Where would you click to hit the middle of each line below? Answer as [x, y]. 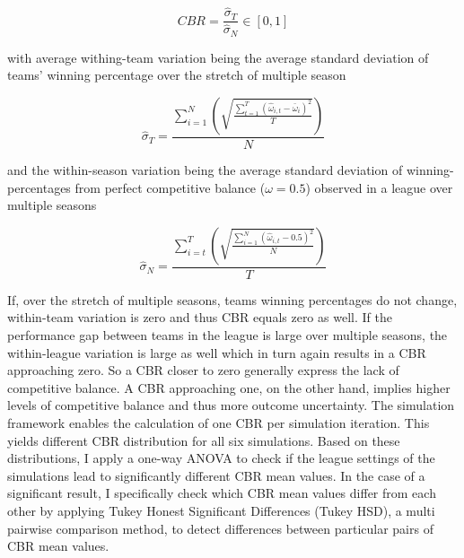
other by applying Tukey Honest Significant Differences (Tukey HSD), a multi [221, 510]
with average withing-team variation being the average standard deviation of [218, 57]
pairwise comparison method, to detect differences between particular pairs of [220, 528]
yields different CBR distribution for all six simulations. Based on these [204, 440]
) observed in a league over [379, 187]
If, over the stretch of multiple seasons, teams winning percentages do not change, [232, 299]
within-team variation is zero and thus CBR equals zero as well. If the [200, 317]
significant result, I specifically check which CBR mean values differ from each [222, 493]
